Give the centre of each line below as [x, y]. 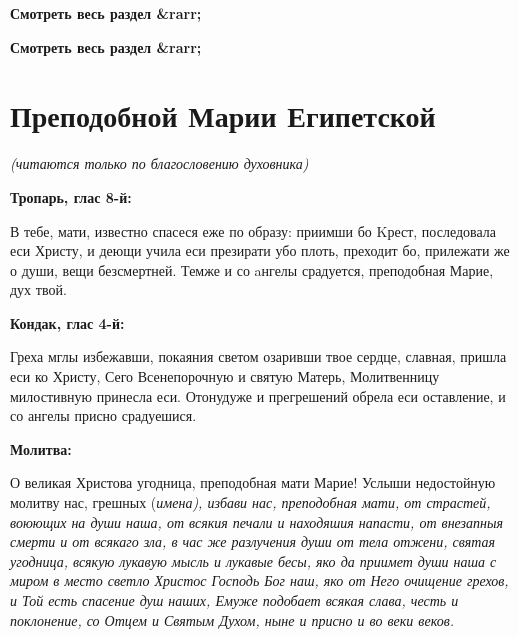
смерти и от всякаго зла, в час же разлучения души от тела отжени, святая [252, 541]
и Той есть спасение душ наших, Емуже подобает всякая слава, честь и [234, 600]
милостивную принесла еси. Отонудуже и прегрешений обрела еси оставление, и [258, 395]
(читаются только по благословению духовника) [159, 163]
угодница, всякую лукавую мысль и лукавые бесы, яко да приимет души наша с [253, 560]
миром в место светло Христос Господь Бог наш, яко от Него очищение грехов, [259, 580]
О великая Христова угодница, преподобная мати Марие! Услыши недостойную [253, 482]
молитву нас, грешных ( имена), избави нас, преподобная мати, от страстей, [250, 502]
